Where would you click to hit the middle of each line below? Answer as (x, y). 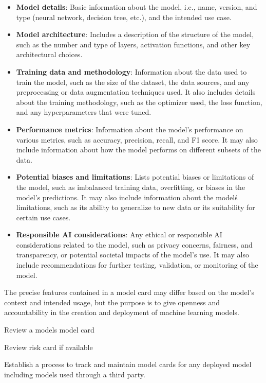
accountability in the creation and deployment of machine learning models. (122, 312)
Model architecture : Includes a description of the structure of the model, (135, 34)
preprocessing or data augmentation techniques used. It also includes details (136, 92)
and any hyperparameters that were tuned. (84, 112)
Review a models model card (49, 330)
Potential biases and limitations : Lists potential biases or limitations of (135, 177)
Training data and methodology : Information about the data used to (131, 71)
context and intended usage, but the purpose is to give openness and (112, 302)
